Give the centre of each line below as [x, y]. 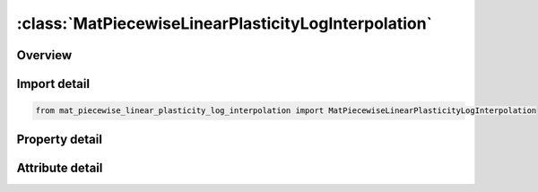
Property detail [60, 139]
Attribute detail [60, 167]
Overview [44, 55]
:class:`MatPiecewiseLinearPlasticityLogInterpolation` [225, 23]
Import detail [53, 84]
